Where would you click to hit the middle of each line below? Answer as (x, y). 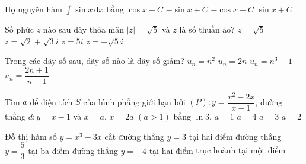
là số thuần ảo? (207, 29)
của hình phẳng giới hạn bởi (134, 102)
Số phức (20, 29)
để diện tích (51, 102)
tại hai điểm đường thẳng (235, 136)
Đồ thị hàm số (31, 136)
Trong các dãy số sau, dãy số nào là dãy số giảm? (95, 61)
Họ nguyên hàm (34, 9)
